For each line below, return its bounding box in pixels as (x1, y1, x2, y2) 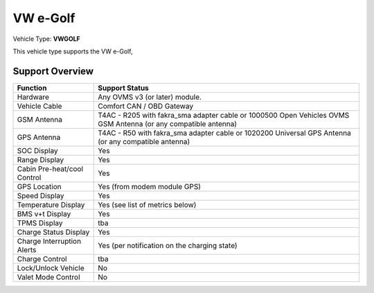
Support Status (98, 83, 149, 93)
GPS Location (17, 181, 62, 191)
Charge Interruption (17, 236, 82, 246)
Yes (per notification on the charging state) (98, 240, 238, 250)
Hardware (17, 92, 50, 102)
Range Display (17, 154, 64, 164)
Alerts (17, 245, 37, 254)
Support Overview (12, 65, 93, 77)
